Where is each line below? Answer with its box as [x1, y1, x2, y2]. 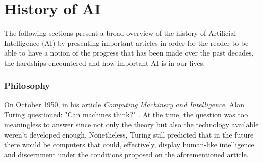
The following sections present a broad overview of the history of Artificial [4, 28, 236, 38]
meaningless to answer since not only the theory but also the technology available [4, 119, 259, 129]
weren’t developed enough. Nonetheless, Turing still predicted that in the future [4, 129, 254, 140]
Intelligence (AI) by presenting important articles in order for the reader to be [4, 37, 249, 48]
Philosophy [4, 79, 50, 92]
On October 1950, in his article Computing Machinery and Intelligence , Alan [4, 99, 244, 110]
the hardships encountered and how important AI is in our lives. [4, 57, 205, 68]
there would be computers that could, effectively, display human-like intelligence [4, 139, 254, 150]
